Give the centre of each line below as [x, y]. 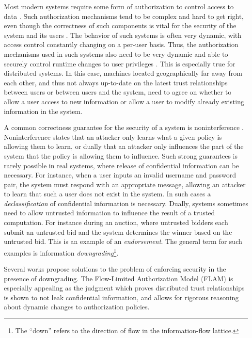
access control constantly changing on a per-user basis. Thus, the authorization [121, 44]
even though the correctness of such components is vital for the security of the [120, 25]
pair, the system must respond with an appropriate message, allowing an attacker [125, 184]
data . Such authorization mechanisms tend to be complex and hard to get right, [124, 16]
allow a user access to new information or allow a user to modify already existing [124, 101]
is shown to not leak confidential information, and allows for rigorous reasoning [121, 297]
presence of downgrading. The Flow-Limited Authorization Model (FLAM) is [118, 278]
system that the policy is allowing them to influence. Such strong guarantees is [121, 155]
